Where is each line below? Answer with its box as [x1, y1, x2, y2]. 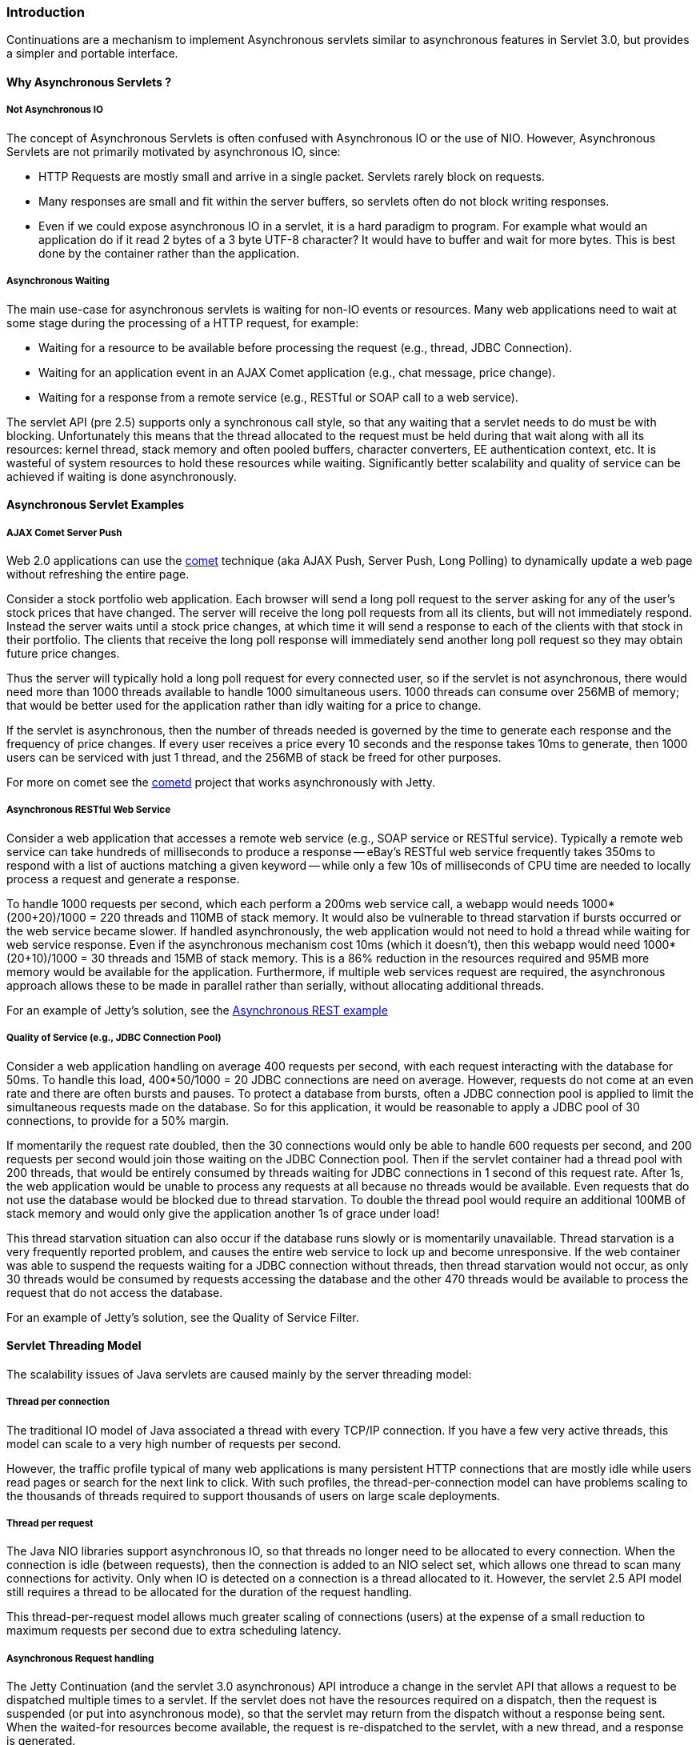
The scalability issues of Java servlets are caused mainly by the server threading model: [6, 1367, 472, 1381]
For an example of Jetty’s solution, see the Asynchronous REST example [6, 1003, 388, 1017]
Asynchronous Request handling [6, 1652, 154, 1664]
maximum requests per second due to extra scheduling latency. [6, 1623, 342, 1638]
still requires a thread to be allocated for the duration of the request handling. [6, 1585, 413, 1599]
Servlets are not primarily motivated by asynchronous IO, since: [6, 144, 341, 158]
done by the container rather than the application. [38, 246, 300, 260]
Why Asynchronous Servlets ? [6, 74, 172, 89]
